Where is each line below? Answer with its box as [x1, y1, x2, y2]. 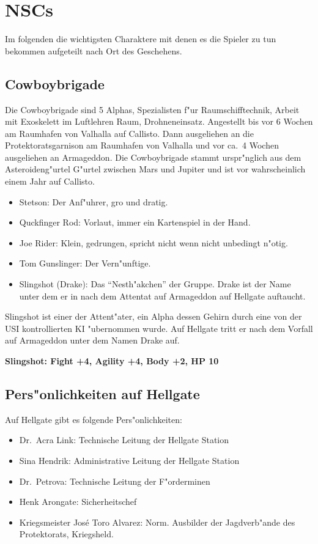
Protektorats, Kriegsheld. [19, 527, 114, 540]
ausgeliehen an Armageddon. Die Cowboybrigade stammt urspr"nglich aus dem [5, 150, 301, 163]
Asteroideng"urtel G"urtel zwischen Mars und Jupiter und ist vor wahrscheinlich [5, 163, 306, 175]
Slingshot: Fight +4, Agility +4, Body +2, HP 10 [5, 355, 219, 367]
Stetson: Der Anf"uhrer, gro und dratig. [19, 195, 168, 208]
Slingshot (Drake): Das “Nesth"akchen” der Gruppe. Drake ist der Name [19, 278, 291, 290]
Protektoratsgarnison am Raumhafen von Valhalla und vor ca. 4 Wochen [5, 139, 279, 152]
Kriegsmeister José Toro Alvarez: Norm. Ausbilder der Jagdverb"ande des [19, 515, 295, 528]
